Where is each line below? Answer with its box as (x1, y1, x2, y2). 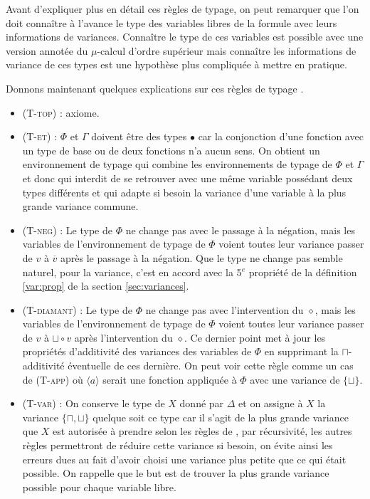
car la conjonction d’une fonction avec (198, 129, 364, 144)
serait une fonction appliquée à (102, 372, 237, 387)
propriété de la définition (248, 264, 357, 279)
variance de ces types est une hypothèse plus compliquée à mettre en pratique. (6, 57, 347, 72)
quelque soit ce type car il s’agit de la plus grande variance (92, 409, 349, 424)
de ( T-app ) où (22, 372, 83, 387)
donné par (179, 396, 224, 411)
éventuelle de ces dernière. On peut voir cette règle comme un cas (68, 358, 354, 373)
